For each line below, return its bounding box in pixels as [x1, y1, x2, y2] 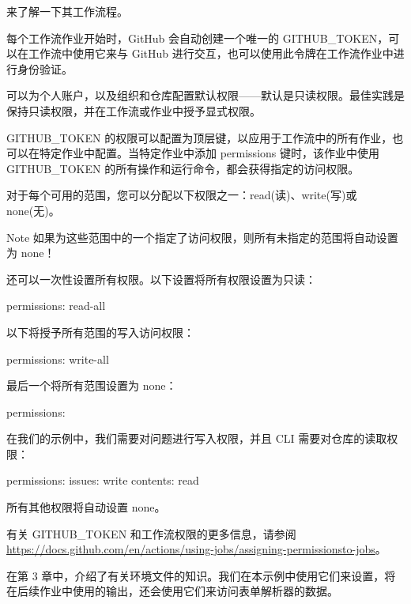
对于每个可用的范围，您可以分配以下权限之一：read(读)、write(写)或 [6, 187, 357, 203]
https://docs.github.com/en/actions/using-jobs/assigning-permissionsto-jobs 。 [6, 541, 386, 557]
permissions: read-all [6, 297, 106, 314]
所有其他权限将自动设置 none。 [6, 499, 166, 515]
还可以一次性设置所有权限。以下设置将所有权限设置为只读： [6, 270, 316, 287]
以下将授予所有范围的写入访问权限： [6, 323, 194, 340]
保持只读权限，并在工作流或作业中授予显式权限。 [6, 102, 261, 119]
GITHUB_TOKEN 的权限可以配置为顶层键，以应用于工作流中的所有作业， [6, 129, 393, 145]
